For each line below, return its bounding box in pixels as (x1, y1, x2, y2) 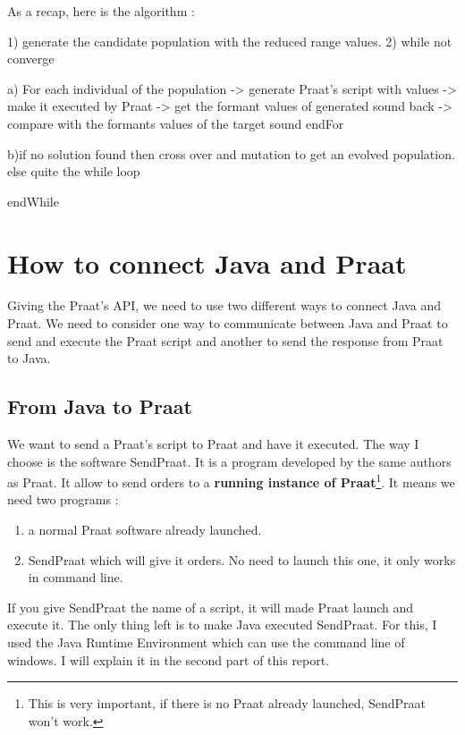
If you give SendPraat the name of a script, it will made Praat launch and (7, 597, 414, 616)
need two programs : (7, 490, 119, 509)
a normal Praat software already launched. (28, 520, 262, 539)
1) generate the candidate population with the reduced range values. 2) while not (7, 31, 452, 50)
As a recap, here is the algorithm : (7, 2, 195, 20)
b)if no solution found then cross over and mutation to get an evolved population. (7, 144, 455, 163)
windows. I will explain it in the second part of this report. (7, 650, 330, 669)
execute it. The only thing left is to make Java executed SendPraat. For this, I (7, 615, 437, 634)
